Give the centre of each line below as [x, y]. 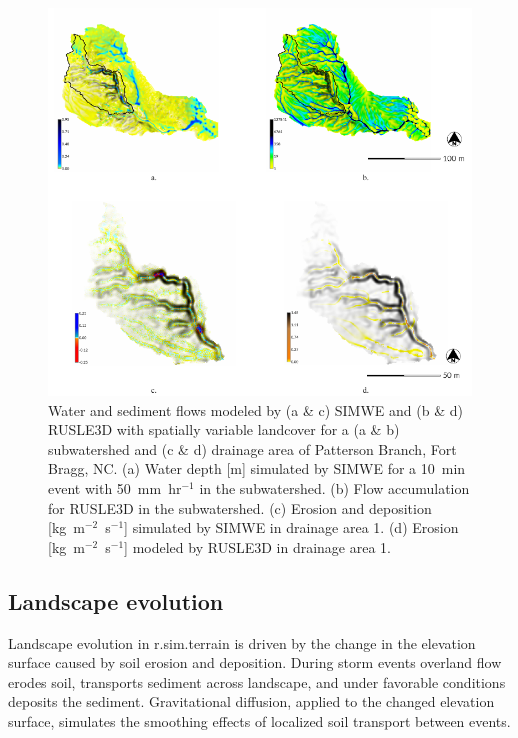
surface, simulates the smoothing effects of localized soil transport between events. [259, 720]
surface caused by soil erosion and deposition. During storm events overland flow [255, 662]
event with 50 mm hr [115, 487]
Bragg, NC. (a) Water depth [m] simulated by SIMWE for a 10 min [257, 468]
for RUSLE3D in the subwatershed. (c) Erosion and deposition [240, 507]
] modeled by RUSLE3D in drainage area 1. [257, 546]
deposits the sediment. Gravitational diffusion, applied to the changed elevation [251, 701]
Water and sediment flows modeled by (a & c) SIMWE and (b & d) [255, 409]
